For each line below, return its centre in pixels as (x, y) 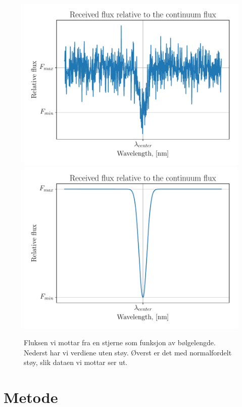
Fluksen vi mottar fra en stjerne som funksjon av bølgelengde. (120, 342)
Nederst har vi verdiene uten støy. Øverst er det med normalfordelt (128, 352)
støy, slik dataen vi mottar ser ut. (76, 362)
